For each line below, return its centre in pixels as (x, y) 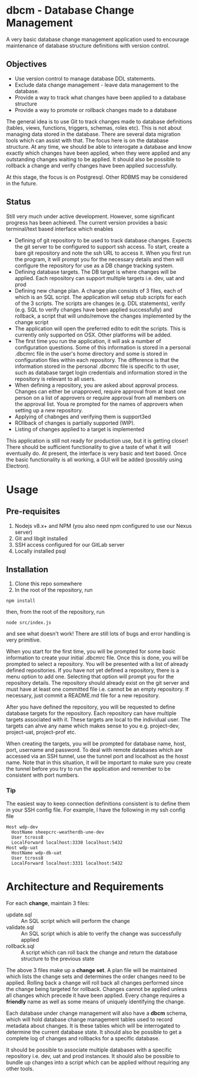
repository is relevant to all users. (55, 379)
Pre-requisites (33, 512)
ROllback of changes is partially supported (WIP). (75, 423)
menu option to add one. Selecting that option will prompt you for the (90, 677)
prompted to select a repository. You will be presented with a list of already (98, 664)
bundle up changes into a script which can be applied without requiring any (98, 1062)
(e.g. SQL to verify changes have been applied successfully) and (93, 309)
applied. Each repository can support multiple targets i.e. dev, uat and (100, 278)
